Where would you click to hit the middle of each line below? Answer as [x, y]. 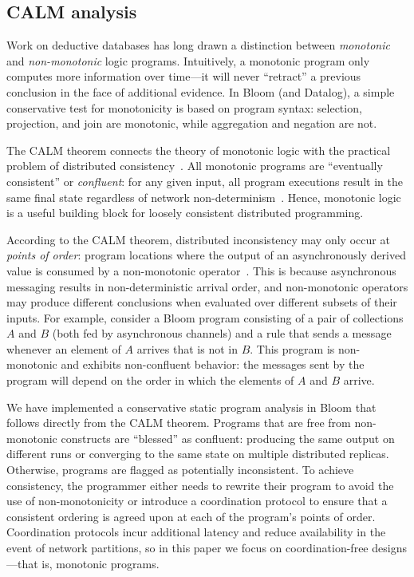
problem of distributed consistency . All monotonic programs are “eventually [195, 166]
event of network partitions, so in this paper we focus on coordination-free [187, 548]
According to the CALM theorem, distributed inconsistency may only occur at [198, 239]
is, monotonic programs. [101, 563]
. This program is [292, 348]
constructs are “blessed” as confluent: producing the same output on [228, 438]
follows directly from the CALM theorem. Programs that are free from [179, 423]
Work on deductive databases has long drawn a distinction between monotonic [198, 45]
